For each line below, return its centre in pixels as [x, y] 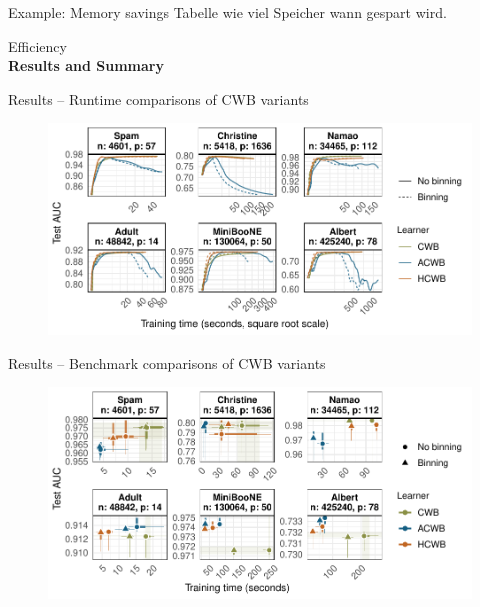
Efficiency [37, 45]
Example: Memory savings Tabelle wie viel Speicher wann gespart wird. [227, 12]
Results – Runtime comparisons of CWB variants [158, 98]
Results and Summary [86, 65]
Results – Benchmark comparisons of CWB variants [167, 362]
